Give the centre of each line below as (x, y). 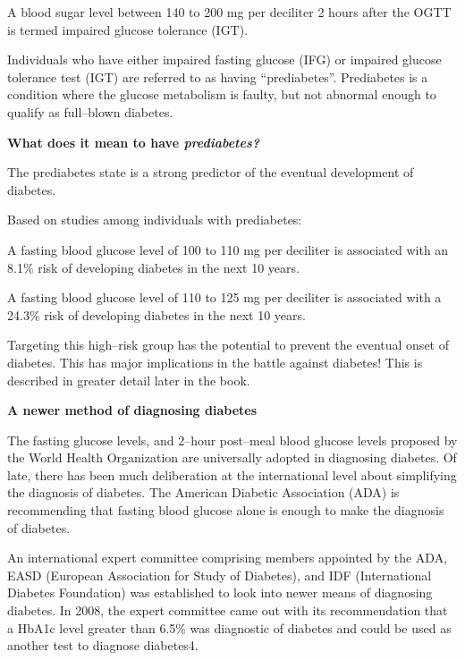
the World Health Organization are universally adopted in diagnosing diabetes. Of (232, 457)
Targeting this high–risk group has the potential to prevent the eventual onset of (228, 345)
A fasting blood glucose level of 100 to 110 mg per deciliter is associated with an (228, 249)
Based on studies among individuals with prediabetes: (155, 220)
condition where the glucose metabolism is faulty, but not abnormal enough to (222, 94)
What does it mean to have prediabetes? (134, 142)
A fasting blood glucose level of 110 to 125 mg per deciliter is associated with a (224, 297)
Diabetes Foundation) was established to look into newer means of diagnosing (220, 592)
